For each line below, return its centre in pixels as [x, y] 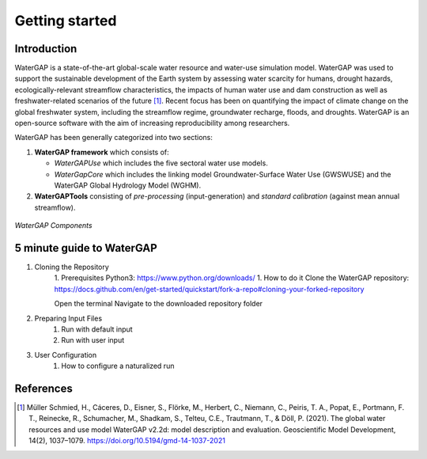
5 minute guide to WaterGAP [86, 248]
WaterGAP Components [53, 226]
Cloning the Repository [72, 267]
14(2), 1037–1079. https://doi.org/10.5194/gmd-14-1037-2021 [127, 441]
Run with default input [97, 329]
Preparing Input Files [68, 318]
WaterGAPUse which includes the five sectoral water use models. [161, 163]
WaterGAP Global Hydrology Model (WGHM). [128, 185]
